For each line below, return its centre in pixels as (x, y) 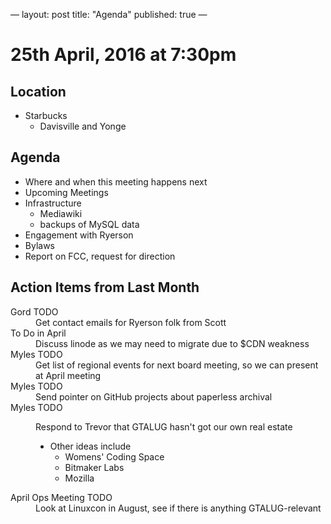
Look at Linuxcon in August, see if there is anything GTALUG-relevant (178, 508)
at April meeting (68, 375)
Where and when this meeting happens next (116, 181)
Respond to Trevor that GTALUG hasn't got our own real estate (164, 426)
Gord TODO (34, 311)
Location (38, 91)
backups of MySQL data (89, 224)
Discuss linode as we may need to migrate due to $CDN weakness (172, 343)
